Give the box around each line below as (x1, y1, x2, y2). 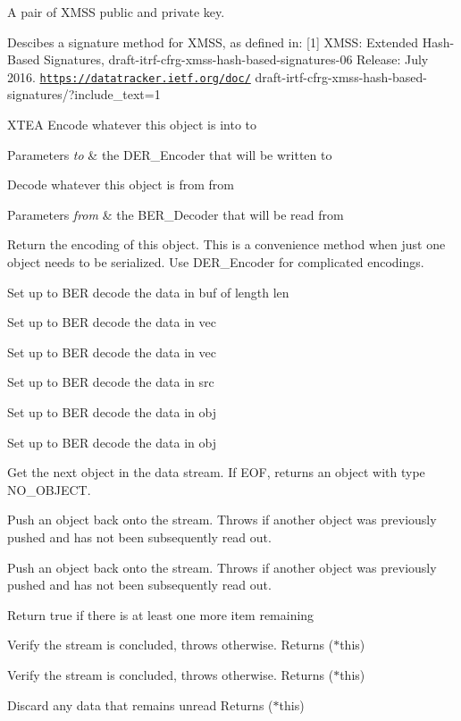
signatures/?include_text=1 (7, 85, 161, 104)
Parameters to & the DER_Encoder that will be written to (7, 145, 332, 163)
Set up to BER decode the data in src (7, 373, 214, 391)
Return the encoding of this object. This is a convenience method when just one (7, 235, 446, 254)
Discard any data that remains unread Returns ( (7, 695, 273, 714)
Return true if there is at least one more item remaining (7, 605, 314, 624)
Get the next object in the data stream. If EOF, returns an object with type (7, 463, 425, 482)
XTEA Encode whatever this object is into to (7, 115, 257, 134)
